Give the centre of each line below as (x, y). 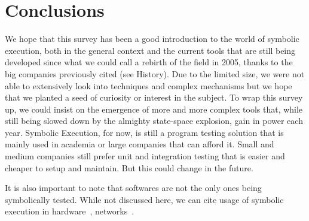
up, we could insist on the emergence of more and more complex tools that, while (154, 109)
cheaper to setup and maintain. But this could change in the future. (129, 167)
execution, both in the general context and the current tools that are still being (150, 50)
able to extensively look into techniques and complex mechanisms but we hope (149, 85)
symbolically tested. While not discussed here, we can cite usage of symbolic (144, 199)
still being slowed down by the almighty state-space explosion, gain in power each (154, 121)
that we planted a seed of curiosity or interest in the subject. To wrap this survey (154, 97)
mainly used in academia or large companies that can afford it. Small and (140, 144)
